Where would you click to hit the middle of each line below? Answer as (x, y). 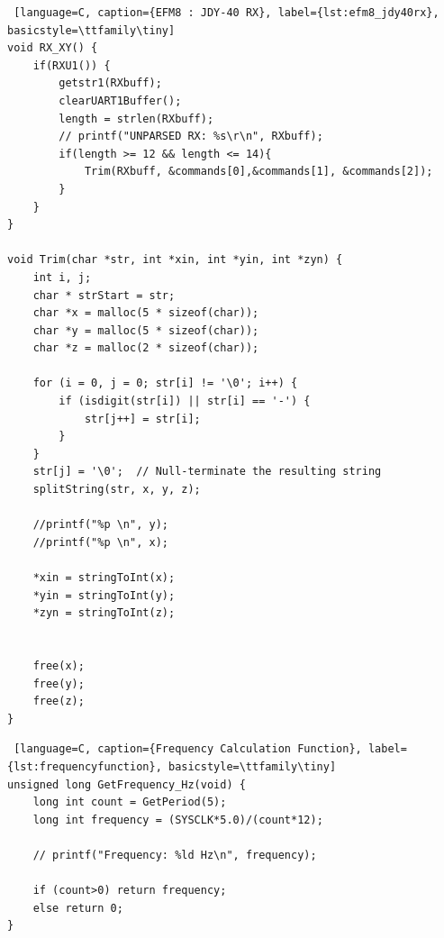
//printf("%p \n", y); (100, 525)
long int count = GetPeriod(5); (130, 802)
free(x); (59, 665)
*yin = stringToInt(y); (104, 595)
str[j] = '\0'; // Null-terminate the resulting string (207, 472)
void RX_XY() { (53, 48)
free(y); (59, 683)
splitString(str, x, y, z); (117, 490)
